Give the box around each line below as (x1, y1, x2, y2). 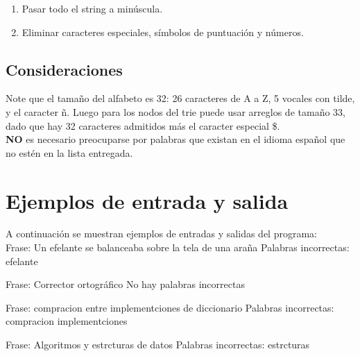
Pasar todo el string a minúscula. (22, 1, 163, 15)
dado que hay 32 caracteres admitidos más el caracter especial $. (6, 118, 280, 133)
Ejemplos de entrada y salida (6, 186, 289, 214)
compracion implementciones (6, 314, 128, 328)
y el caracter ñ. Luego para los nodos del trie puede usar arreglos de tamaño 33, (6, 104, 345, 119)
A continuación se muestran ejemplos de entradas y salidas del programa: (6, 226, 317, 241)
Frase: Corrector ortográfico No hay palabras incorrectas (6, 277, 245, 291)
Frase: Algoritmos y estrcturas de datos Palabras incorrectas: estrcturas (6, 337, 310, 352)
